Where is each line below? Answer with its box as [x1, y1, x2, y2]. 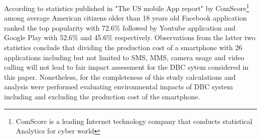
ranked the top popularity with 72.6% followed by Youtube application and [4, 22, 235, 33]
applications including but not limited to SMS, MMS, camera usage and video [4, 52, 244, 62]
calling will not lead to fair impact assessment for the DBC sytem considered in [4, 62, 249, 72]
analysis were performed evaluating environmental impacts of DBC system [4, 81, 233, 92]
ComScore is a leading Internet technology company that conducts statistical [16, 115, 252, 126]
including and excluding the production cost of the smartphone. [4, 91, 200, 101]
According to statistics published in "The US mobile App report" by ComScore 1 [4, 2, 249, 13]
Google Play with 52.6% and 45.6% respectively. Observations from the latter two [4, 32, 255, 43]
